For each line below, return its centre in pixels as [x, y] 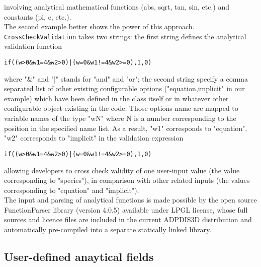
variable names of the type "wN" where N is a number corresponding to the [120, 118]
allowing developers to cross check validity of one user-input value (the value [122, 170]
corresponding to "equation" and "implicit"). [72, 190]
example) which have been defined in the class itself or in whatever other [116, 98]
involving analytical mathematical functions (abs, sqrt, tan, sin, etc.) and [117, 7]
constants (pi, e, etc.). [38, 16]
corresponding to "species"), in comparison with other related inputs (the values [127, 180]
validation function [33, 46]
